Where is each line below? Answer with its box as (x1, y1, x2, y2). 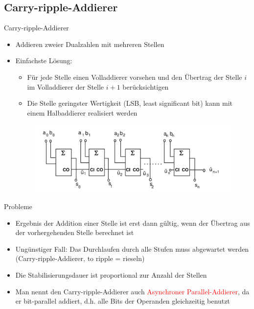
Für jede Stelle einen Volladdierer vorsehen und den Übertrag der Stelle (27, 71, 242, 82)
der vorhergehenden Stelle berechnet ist (15, 227, 134, 238)
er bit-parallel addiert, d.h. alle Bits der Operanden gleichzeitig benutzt (15, 296, 230, 306)
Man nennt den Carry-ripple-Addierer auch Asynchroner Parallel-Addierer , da (15, 286, 250, 296)
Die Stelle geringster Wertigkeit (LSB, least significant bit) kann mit (27, 98, 232, 108)
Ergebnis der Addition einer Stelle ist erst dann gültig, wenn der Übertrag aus (15, 217, 250, 228)
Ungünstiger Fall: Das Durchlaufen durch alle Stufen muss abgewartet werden (15, 243, 249, 254)
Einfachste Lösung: (15, 55, 72, 66)
